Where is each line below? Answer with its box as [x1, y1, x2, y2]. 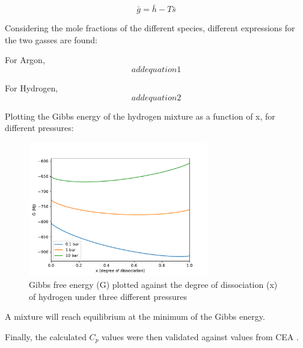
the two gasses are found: [5, 33, 97, 46]
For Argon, [5, 53, 45, 66]
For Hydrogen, [5, 82, 58, 94]
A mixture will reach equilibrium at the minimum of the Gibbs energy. [5, 310, 265, 323]
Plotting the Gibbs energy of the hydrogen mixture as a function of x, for [5, 109, 275, 122]
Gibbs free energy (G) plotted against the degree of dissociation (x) [29, 278, 278, 290]
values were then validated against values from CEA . [102, 330, 299, 343]
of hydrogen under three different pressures [29, 290, 187, 302]
